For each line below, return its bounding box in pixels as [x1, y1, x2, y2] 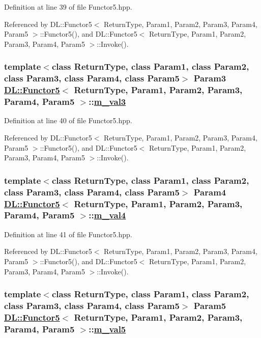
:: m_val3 [89, 95, 126, 108]
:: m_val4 [89, 209, 126, 221]
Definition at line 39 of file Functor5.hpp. [4, 2, 132, 12]
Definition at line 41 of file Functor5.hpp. [4, 229, 132, 239]
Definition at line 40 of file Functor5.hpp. [4, 115, 132, 126]
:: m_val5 [89, 322, 126, 335]
